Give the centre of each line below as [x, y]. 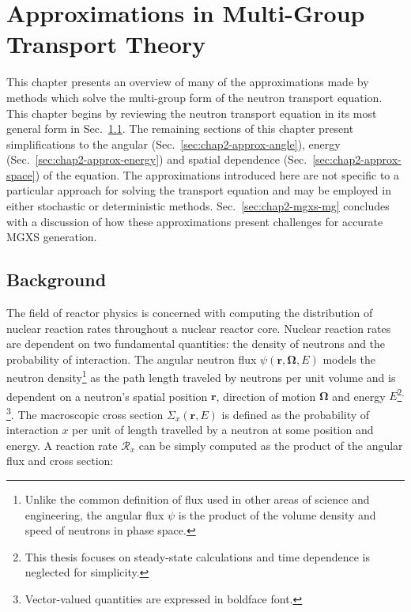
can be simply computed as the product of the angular [271, 445]
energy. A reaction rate [62, 445]
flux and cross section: [60, 461]
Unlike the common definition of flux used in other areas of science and [197, 499]
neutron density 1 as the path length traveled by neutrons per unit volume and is [201, 376]
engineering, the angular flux [94, 514]
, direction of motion [266, 396]
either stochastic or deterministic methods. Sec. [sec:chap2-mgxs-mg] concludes [198, 206]
